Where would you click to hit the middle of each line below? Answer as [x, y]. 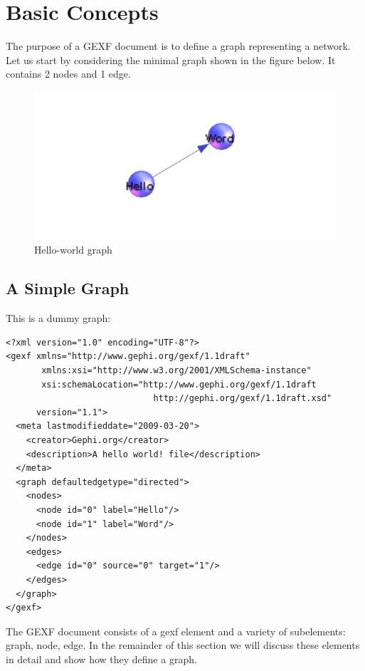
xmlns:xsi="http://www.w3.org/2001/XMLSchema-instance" [176, 371]
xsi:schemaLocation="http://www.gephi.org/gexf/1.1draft [179, 384]
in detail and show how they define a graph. [101, 659]
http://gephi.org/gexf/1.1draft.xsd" [243, 399]
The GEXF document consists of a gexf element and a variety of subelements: [176, 631]
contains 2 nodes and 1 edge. [68, 74]
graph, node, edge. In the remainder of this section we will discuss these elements [183, 645]
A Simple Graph [68, 288]
